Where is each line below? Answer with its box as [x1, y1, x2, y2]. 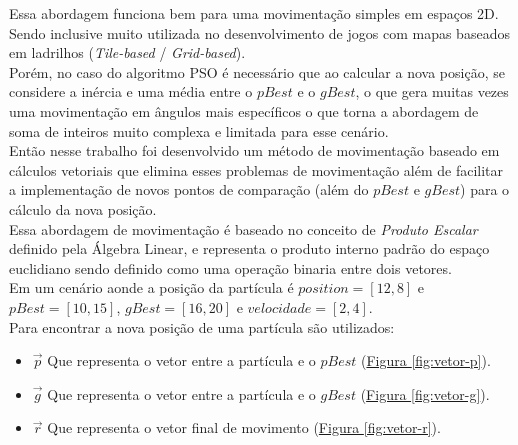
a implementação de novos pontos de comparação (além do [9, 179, 369, 200]
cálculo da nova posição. [9, 198, 157, 219]
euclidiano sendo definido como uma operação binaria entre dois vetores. [9, 257, 452, 278]
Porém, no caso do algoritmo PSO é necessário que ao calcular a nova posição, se [9, 61, 505, 82]
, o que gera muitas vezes [355, 81, 509, 102]
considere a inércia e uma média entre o [9, 81, 253, 102]
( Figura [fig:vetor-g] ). [360, 383, 490, 404]
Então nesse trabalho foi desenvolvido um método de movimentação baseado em [9, 140, 500, 161]
